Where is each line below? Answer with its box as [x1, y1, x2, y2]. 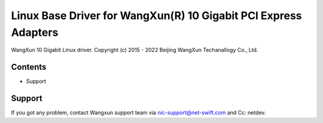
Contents [11, 62, 47, 72]
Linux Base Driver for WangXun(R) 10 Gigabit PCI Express [11, 9, 302, 22]
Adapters [11, 26, 59, 39]
